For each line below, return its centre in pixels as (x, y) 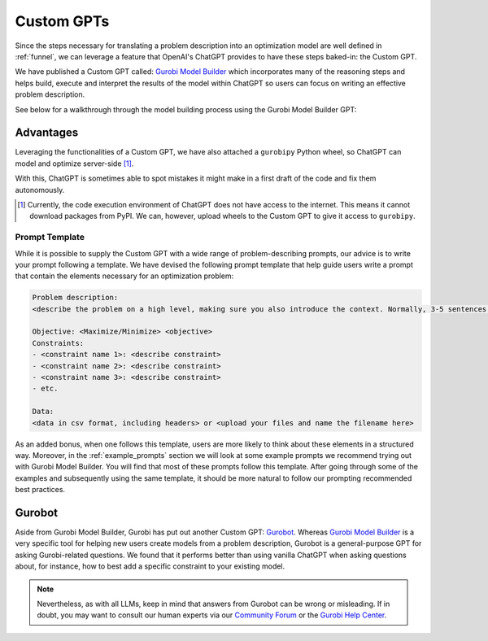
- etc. (45, 389)
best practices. (40, 490)
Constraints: (58, 343)
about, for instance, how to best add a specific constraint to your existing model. (150, 566)
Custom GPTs (62, 21)
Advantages (47, 133)
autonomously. (40, 190)
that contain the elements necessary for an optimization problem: (124, 276)
